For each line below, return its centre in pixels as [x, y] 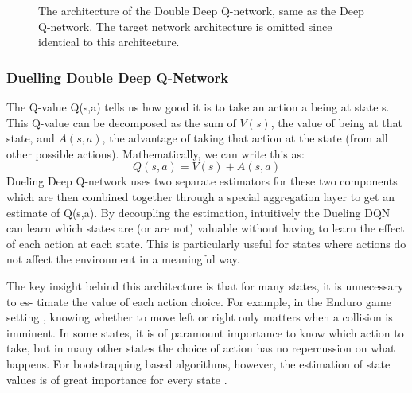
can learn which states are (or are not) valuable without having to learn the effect [206, 228]
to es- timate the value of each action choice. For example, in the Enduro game [199, 301]
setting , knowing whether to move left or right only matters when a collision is [200, 317]
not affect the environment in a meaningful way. [123, 259]
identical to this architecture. [109, 42]
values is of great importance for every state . [117, 379]
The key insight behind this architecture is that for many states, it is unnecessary [205, 285]
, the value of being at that [336, 122]
